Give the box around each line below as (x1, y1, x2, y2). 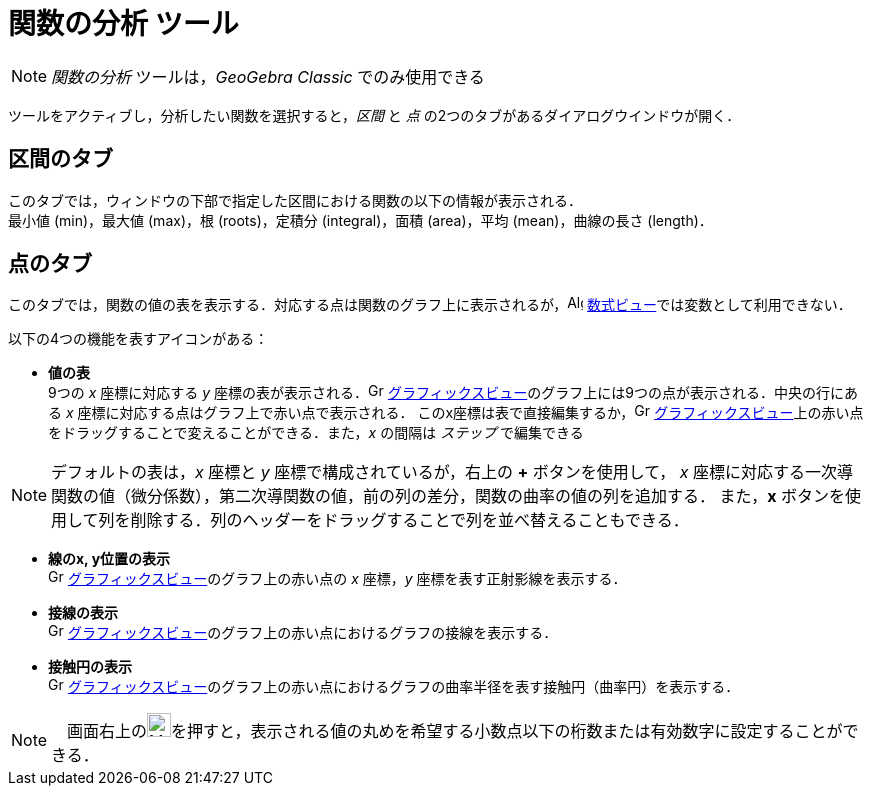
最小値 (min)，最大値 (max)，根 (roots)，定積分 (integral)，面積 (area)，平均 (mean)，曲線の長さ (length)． (8, 211, 713, 229)
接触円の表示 (48, 658, 132, 676)
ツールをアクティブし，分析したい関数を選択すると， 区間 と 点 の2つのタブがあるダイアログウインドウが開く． (8, 106, 741, 124)
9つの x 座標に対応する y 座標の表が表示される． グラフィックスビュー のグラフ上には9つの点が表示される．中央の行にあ (48, 384, 858, 402)
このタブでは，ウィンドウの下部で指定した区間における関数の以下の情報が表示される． (8, 191, 582, 209)
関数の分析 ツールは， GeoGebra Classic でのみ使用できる (51, 66, 485, 87)
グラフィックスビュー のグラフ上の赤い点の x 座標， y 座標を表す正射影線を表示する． (67, 570, 627, 588)
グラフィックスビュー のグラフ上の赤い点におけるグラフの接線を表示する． (67, 624, 558, 642)
